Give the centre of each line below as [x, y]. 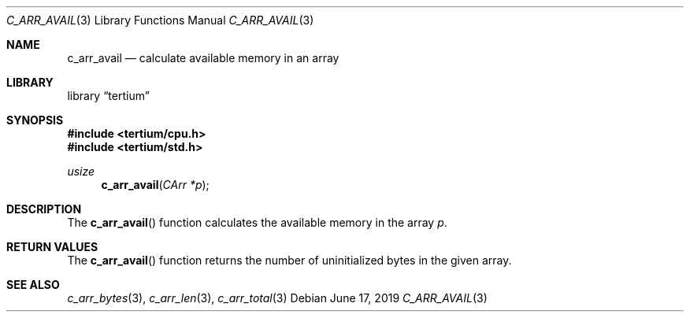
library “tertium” [108, 96]
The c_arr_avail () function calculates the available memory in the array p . [257, 222]
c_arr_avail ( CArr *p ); [155, 185]
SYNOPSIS [35, 120]
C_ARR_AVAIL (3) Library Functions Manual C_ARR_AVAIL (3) [160, 20]
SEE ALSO [33, 285]
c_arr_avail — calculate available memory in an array [203, 58]
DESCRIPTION [44, 209]
